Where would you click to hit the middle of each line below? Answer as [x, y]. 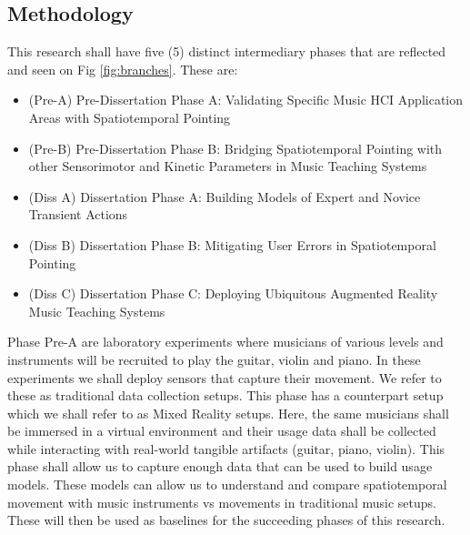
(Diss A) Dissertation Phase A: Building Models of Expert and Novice [225, 196]
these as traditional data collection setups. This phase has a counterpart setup [225, 395]
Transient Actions [78, 214]
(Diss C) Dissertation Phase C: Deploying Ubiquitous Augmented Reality [233, 293]
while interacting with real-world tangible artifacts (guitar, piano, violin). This [226, 448]
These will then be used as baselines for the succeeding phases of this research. [226, 520]
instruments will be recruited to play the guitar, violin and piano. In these [214, 359]
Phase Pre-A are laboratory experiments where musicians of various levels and [225, 342]
